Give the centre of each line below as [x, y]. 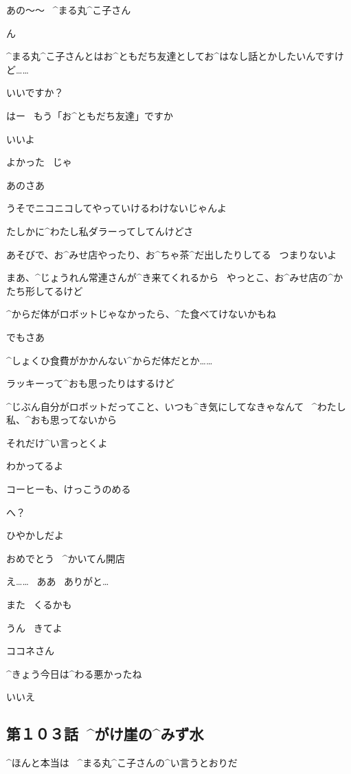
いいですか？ [35, 92]
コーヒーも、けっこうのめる [69, 489]
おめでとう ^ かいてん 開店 [66, 558]
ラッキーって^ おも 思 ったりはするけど [91, 383]
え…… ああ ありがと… [58, 581]
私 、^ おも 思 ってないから [62, 420]
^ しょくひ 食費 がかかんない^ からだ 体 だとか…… [110, 360]
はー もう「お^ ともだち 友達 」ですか [90, 115]
